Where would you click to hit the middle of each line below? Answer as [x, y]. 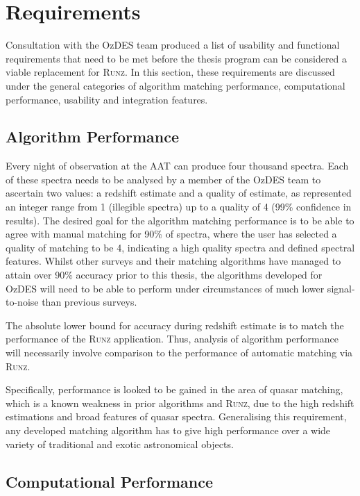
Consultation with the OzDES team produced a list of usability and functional [173, 45]
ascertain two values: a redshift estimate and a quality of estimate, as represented [179, 193]
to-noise [22, 302]
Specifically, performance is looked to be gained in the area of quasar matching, [174, 389]
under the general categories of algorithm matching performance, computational [175, 85]
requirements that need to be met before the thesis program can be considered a [177, 58]
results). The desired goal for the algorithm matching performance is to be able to [180, 220]
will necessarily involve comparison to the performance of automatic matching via [179, 353]
